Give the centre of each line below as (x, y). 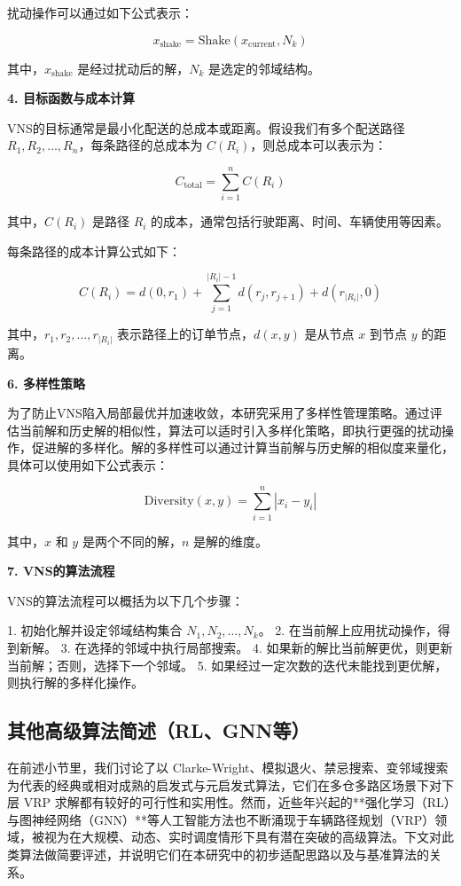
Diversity (169, 502)
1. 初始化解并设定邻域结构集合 (95, 630)
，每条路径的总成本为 (141, 145)
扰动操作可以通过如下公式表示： (100, 12)
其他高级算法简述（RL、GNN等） (159, 730)
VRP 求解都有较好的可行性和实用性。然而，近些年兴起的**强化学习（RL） (237, 802)
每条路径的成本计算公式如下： (94, 251)
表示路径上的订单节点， (186, 334)
